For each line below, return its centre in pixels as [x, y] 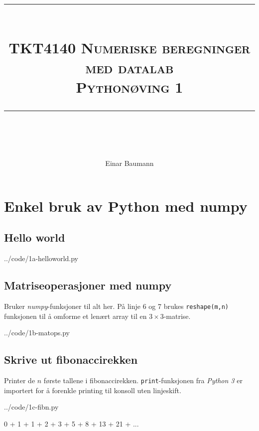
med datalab [129, 67]
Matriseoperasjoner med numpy [88, 285]
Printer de [20, 380]
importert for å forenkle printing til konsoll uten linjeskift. [93, 390]
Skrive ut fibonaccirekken [71, 359]
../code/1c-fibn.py [31, 407]
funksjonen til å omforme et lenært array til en [75, 316]
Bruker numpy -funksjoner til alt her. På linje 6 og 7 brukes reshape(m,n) [117, 306]
